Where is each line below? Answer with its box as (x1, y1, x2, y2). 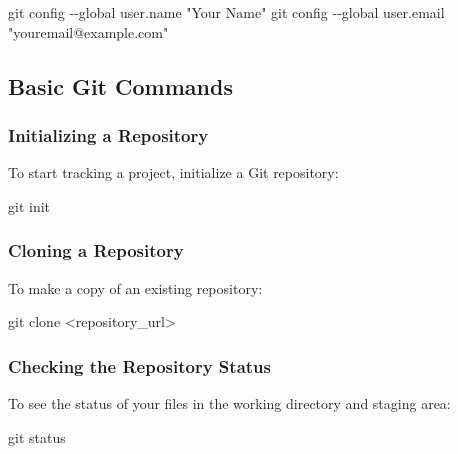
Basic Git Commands (8, 70, 233, 101)
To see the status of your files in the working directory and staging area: (8, 393, 451, 413)
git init (8, 195, 51, 216)
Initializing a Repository (8, 122, 209, 147)
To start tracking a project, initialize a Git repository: (8, 162, 339, 183)
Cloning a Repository (8, 238, 184, 263)
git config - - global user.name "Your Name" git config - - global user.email (8, 2, 445, 22)
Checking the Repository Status (8, 353, 271, 378)
